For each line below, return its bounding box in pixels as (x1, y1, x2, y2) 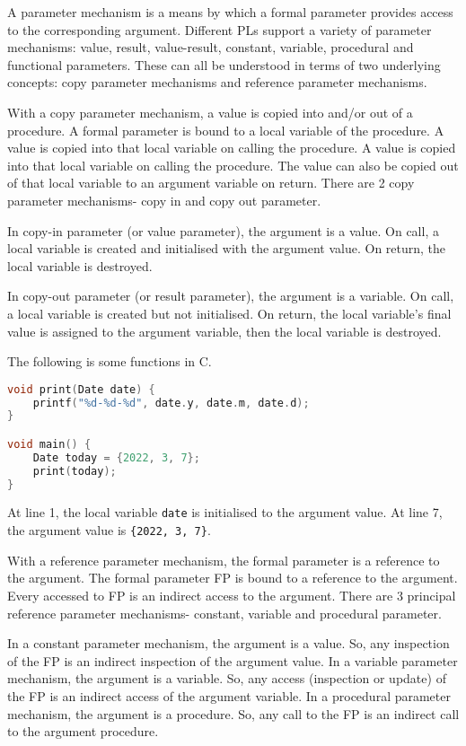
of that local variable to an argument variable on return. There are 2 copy (7, 173, 415, 192)
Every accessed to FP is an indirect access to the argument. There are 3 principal (7, 585, 456, 604)
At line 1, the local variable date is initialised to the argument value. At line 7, (7, 503, 443, 522)
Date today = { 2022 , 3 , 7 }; (32, 451, 200, 464)
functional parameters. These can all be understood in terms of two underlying (7, 55, 441, 74)
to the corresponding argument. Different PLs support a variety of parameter (7, 20, 432, 39)
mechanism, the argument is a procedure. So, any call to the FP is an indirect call (7, 704, 460, 723)
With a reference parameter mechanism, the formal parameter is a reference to (7, 550, 440, 569)
